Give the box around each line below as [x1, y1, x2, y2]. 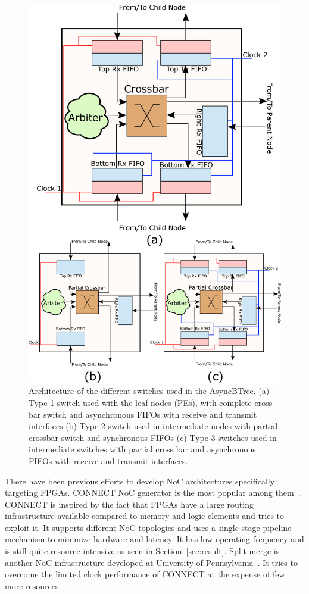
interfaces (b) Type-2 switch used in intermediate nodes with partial [29, 420, 278, 432]
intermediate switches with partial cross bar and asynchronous [29, 443, 256, 455]
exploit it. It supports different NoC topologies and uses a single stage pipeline [5, 521, 292, 533]
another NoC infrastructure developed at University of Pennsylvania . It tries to [5, 556, 298, 568]
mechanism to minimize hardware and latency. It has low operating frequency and [5, 533, 304, 545]
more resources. [5, 579, 61, 592]
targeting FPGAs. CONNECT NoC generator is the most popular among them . [5, 486, 301, 499]
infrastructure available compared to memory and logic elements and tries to [5, 509, 285, 522]
